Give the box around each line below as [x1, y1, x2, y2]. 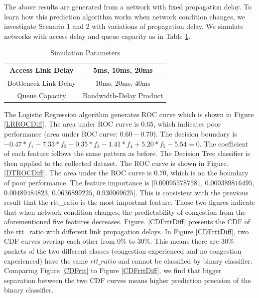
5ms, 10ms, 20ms [93, 64, 153, 75]
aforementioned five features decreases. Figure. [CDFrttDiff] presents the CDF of [4, 216, 251, 227]
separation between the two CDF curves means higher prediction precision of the [4, 275, 251, 285]
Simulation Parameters [50, 47, 120, 58]
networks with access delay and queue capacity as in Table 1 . [4, 30, 191, 41]
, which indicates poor [153, 119, 221, 129]
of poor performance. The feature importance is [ [4, 177, 154, 187]
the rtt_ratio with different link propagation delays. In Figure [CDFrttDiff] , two [4, 226, 249, 236]
